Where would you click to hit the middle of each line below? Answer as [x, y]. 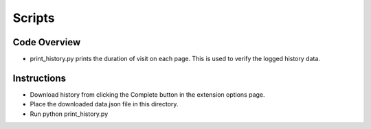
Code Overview [47, 42]
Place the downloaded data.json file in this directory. [104, 104]
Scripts [34, 18]
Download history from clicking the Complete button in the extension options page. [147, 94]
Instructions [40, 78]
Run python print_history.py [69, 114]
